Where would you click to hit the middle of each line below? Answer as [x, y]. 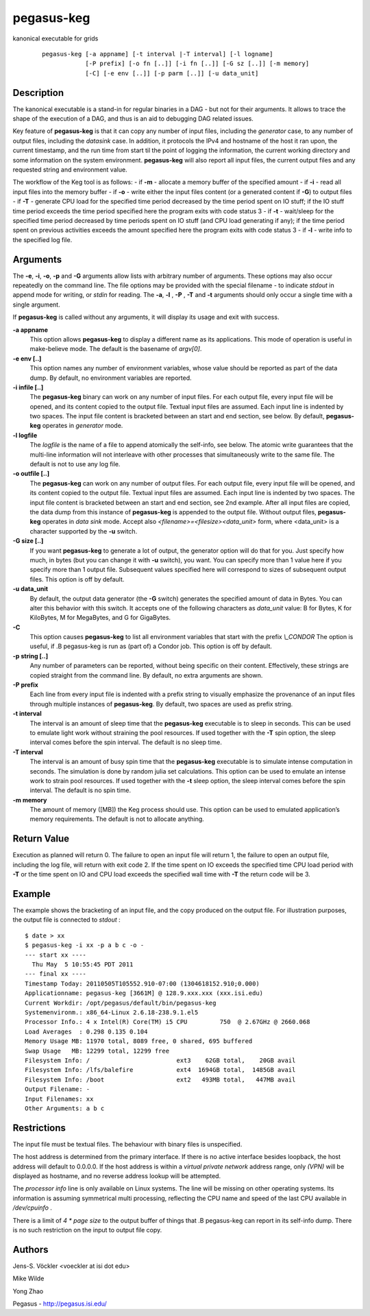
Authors [30, 1249]
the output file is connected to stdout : [67, 920]
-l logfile [25, 435]
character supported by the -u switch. [84, 531]
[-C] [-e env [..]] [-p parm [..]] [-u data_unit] [172, 73]
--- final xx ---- [56, 974]
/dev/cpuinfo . [33, 1208]
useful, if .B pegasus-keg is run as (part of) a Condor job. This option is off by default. [151, 646]
